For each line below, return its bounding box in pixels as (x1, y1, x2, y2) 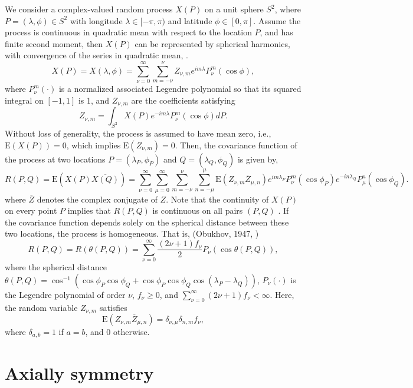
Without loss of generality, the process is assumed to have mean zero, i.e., (5, 127, 271, 139)
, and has (260, 26, 293, 38)
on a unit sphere (205, 3, 264, 15)
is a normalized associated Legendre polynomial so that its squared (58, 82, 301, 95)
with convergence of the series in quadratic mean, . (5, 49, 188, 61)
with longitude (70, 14, 123, 26)
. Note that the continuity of (166, 193, 269, 205)
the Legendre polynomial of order (5, 288, 126, 300)
